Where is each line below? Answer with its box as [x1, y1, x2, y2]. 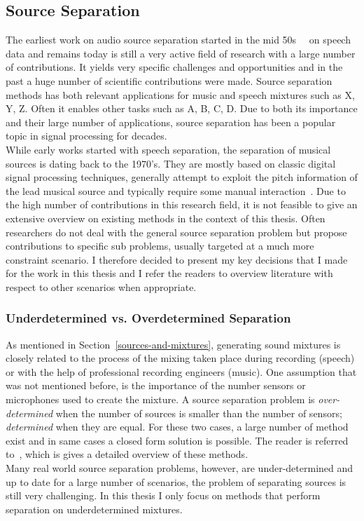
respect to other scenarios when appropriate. [6, 279, 197, 294]
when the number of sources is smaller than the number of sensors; [55, 405, 342, 420]
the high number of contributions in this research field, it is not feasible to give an [6, 197, 358, 212]
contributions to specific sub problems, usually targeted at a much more [6, 238, 314, 253]
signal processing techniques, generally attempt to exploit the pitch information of [6, 170, 358, 184]
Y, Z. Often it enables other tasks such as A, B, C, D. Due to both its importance [6, 101, 358, 116]
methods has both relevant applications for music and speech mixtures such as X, [6, 87, 355, 102]
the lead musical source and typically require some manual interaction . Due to [6, 183, 346, 198]
